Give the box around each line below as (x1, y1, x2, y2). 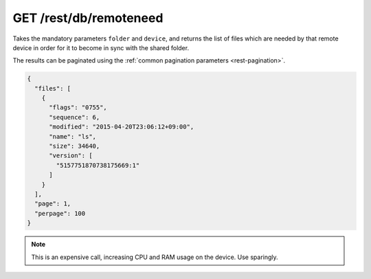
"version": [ (49, 152, 93, 159)
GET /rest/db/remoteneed (12, 10, 164, 25)
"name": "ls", (49, 133, 96, 140)
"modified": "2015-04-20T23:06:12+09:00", (49, 123, 194, 131)
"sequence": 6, (49, 113, 100, 121)
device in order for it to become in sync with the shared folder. (12, 43, 189, 52)
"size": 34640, (49, 142, 100, 150)
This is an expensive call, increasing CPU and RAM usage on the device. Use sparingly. (31, 253, 278, 261)
